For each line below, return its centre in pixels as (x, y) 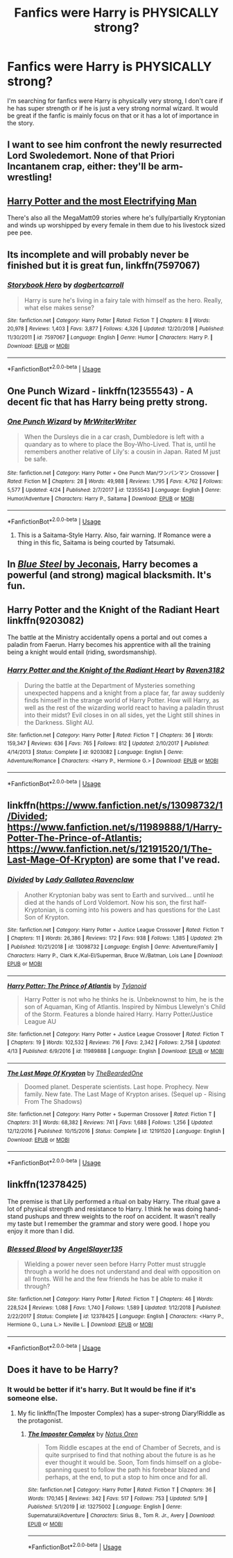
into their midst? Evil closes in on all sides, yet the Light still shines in (122, 715)
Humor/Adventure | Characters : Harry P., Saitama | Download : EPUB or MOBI (101, 499)
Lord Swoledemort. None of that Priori (91, 155)
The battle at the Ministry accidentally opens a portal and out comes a (107, 637)
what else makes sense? (59, 307)
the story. (21, 122)
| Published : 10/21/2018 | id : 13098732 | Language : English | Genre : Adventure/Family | (113, 947)
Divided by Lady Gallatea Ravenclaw (70, 880)
